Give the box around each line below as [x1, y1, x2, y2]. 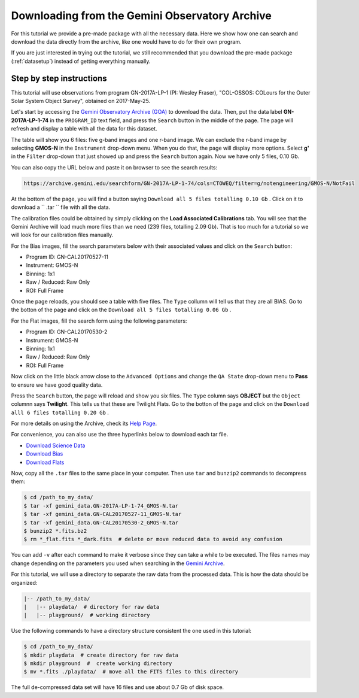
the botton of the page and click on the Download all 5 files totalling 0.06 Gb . [11, 306, 232, 314]
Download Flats [26, 459, 65, 466]
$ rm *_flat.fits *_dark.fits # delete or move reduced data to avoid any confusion [23, 536, 282, 543]
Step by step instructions [11, 73, 107, 83]
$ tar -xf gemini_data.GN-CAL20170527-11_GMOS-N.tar [23, 511, 182, 518]
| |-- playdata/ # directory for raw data [23, 603, 160, 610]
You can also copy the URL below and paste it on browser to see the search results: [11, 163, 218, 171]
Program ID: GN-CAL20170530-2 [26, 328, 108, 335]
